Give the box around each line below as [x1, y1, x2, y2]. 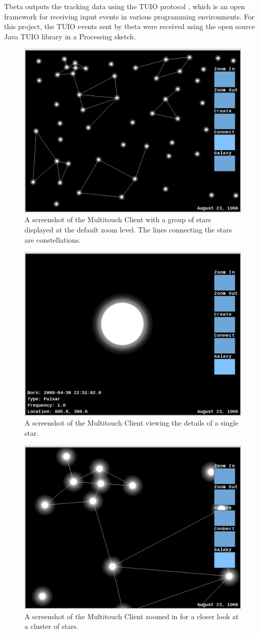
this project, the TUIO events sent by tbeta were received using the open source [4, 21, 255, 32]
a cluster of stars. [25, 621, 79, 631]
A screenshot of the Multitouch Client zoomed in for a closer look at [25, 611, 239, 621]
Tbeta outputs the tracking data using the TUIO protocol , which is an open [4, 1, 245, 11]
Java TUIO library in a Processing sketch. [4, 31, 136, 41]
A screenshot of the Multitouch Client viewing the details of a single [25, 417, 239, 428]
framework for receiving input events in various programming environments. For [4, 11, 255, 21]
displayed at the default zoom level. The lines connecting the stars [25, 224, 232, 235]
